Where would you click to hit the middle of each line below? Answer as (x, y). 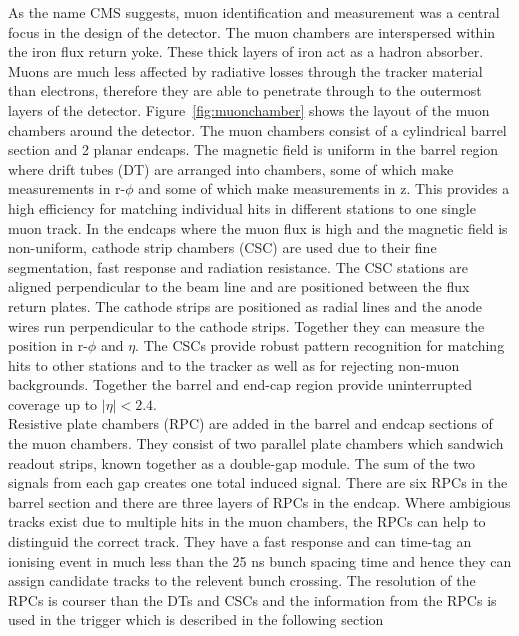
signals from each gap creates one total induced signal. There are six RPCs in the (258, 482)
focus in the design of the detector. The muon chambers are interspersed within (252, 31)
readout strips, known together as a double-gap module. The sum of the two (242, 462)
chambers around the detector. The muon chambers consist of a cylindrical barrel (257, 129)
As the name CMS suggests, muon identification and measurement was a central (254, 12)
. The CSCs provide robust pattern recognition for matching (320, 345)
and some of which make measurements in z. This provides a (324, 188)
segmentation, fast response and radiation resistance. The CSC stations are (238, 266)
